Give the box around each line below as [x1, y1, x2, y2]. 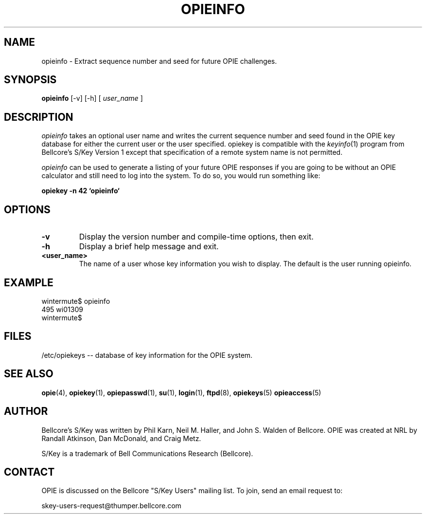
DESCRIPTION [4, 111, 73, 123]
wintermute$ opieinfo [41, 296, 110, 305]
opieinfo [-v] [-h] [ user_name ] [41, 94, 143, 103]
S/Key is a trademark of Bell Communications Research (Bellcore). [41, 449, 253, 458]
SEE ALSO [4, 368, 53, 380]
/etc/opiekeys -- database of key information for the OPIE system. [41, 351, 253, 359]
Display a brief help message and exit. [79, 241, 219, 252]
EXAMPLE [4, 276, 53, 289]
